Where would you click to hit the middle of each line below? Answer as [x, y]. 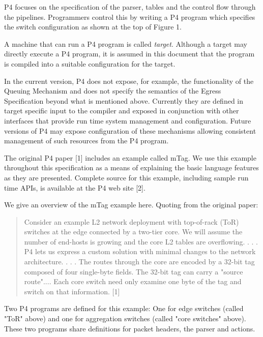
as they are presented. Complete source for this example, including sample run [126, 177]
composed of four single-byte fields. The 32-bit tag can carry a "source [134, 271]
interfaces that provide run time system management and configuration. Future [128, 120]
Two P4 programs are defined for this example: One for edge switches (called [124, 308]
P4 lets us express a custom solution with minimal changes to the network [140, 251]
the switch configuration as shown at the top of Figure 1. [93, 27]
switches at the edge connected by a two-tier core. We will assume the [133, 232]
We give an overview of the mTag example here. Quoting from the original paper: [131, 205]
